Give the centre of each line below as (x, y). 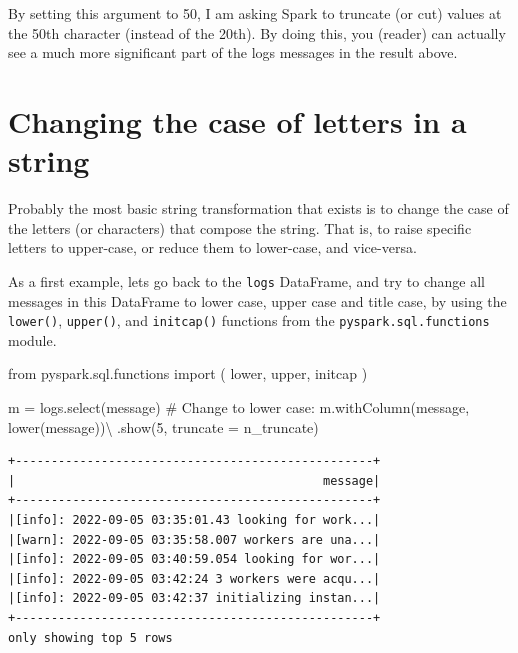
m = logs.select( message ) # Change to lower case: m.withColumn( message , (239, 406)
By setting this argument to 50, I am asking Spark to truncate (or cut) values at (255, 13)
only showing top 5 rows (90, 637)
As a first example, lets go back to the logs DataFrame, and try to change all (246, 280)
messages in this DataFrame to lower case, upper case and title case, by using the (257, 300)
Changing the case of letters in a (237, 120)
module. (32, 339)
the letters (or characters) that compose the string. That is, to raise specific (240, 227)
